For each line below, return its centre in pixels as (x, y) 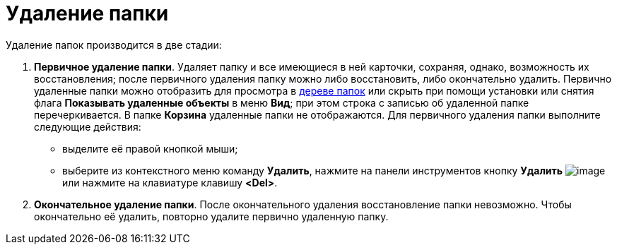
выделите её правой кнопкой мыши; (150, 148)
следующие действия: (88, 126)
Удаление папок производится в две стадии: (114, 44)
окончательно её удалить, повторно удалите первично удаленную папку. (211, 216)
